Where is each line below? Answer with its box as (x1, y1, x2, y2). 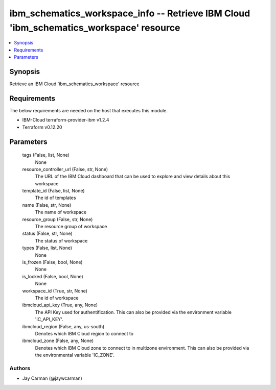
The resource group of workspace (35, 224, 107, 230)
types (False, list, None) (22, 245, 73, 251)
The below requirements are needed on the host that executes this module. (9, 107, 168, 113)
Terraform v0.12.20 (22, 124, 62, 130)
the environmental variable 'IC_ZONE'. (35, 352, 115, 358)
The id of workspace (35, 295, 79, 301)
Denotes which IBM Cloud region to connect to (35, 330, 134, 336)
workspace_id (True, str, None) (22, 287, 88, 294)
